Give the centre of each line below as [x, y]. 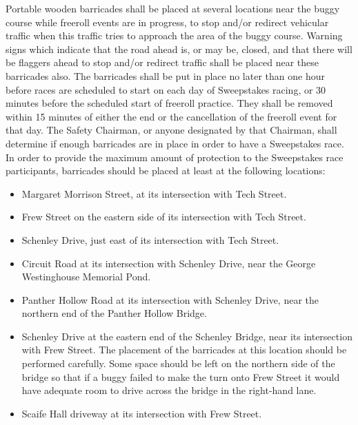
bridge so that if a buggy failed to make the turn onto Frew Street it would [181, 376]
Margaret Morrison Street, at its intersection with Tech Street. [154, 193]
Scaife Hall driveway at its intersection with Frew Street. [142, 413]
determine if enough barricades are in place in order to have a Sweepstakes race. [175, 143]
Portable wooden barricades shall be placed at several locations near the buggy [173, 8]
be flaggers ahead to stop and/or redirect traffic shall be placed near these [162, 62]
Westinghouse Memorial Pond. [86, 277]
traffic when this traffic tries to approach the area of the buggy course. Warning [174, 35]
